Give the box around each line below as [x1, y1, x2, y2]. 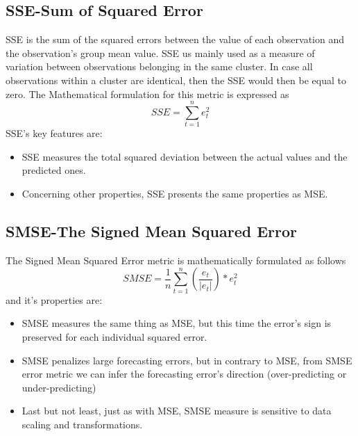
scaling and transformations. [22, 417, 143, 431]
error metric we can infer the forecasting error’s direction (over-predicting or [22, 366, 347, 381]
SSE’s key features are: [6, 126, 103, 140]
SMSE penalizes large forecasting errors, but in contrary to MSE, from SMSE [22, 353, 352, 367]
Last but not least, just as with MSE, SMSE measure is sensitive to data [22, 403, 332, 418]
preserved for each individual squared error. [22, 329, 207, 344]
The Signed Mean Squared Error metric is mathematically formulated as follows [6, 252, 346, 267]
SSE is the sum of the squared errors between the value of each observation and [6, 32, 345, 47]
